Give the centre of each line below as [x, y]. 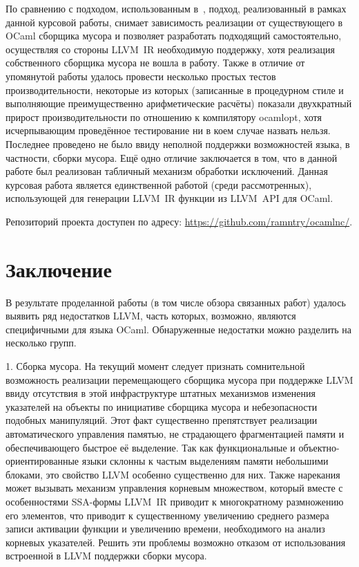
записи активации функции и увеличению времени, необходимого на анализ [165, 529]
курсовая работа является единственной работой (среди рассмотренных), [159, 184]
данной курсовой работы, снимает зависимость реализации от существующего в [174, 22]
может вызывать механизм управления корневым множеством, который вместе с [174, 488]
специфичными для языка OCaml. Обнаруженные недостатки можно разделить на [179, 329]
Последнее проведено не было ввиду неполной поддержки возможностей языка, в [178, 143]
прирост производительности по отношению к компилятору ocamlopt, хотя [164, 117]
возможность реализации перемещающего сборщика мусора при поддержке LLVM [179, 379]
